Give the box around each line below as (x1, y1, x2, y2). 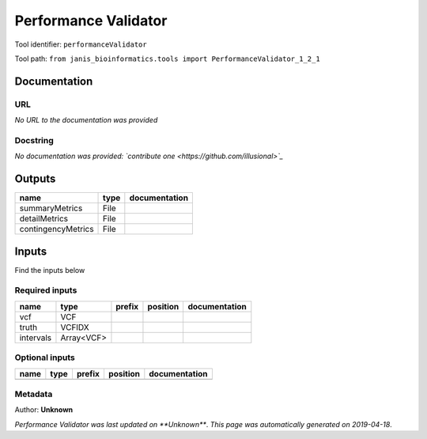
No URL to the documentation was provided (14, 115, 158, 125)
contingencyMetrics (19, 224, 94, 235)
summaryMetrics (19, 202, 83, 214)
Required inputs (14, 285, 77, 296)
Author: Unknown (14, 405, 74, 414)
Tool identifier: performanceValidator (14, 40, 147, 49)
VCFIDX (60, 321, 90, 332)
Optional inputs (14, 352, 75, 363)
